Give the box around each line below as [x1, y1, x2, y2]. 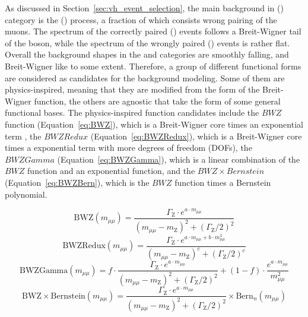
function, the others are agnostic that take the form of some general [34, 94, 281, 107]
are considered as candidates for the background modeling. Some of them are [5, 71, 285, 84]
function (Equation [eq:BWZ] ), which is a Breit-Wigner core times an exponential [5, 118, 303, 130]
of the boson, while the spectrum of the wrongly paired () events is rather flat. [5, 36, 290, 49]
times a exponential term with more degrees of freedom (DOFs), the [5, 141, 252, 154]
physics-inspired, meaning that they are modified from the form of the [5, 83, 260, 96]
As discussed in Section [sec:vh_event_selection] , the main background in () [5, 2, 284, 14]
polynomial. [5, 188, 47, 200]
